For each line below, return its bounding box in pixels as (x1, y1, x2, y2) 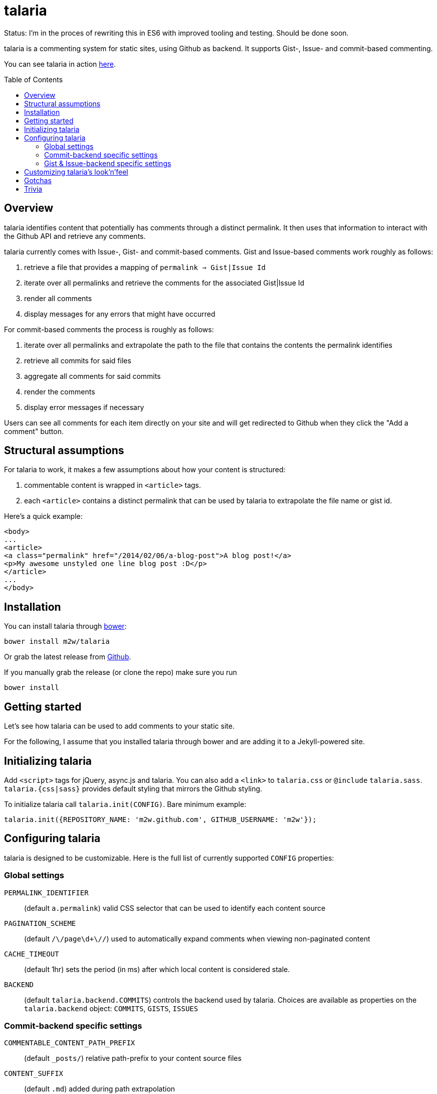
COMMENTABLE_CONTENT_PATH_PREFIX (4, 1039, 135, 1047)
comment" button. (4, 427, 64, 436)
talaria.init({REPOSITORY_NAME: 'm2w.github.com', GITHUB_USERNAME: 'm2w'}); (4, 815, 317, 824)
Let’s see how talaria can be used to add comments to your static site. (4, 722, 235, 731)
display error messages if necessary (24, 402, 144, 412)
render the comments (24, 387, 95, 396)
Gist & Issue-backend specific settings (44, 159, 171, 168)
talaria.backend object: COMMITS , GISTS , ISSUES (24, 1004, 198, 1013)
